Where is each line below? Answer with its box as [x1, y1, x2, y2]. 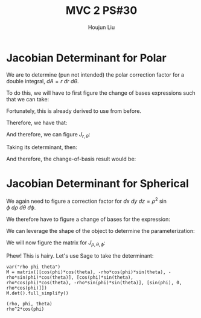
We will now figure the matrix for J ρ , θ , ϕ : [6, 239, 106, 247]
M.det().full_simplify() [6, 290, 69, 296]
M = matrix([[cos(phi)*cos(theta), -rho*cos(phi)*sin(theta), [6, 269, 166, 275]
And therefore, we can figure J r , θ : [6, 130, 91, 139]
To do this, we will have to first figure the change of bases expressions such [6, 89, 196, 97]
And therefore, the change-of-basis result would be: [6, 155, 136, 163]
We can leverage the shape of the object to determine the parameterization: [6, 227, 195, 235]
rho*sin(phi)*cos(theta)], [6, 274, 74, 281]
